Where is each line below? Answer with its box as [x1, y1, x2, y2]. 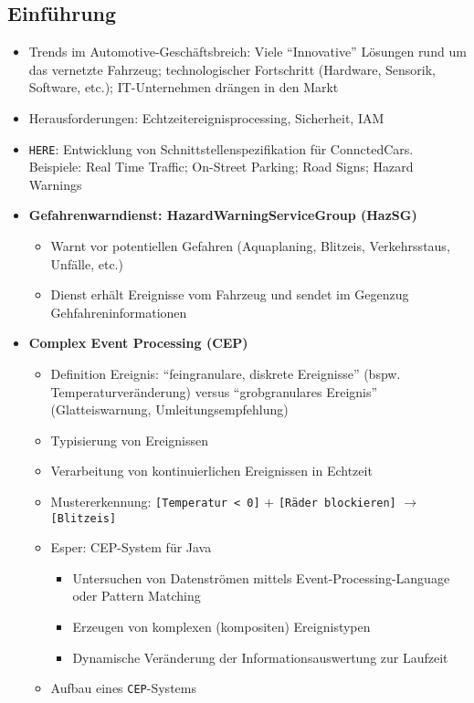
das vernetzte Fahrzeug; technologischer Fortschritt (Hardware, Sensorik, [28, 59, 436, 79]
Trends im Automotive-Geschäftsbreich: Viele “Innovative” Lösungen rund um [28, 42, 467, 61]
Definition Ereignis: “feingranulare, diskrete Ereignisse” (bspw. [50, 363, 401, 383]
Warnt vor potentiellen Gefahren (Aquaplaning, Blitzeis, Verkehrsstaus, [50, 236, 450, 256]
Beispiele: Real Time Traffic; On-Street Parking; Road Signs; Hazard [28, 157, 414, 176]
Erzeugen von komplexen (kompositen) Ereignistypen [72, 617, 371, 636]
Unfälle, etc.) [50, 254, 123, 273]
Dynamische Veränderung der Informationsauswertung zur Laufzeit [72, 647, 448, 666]
